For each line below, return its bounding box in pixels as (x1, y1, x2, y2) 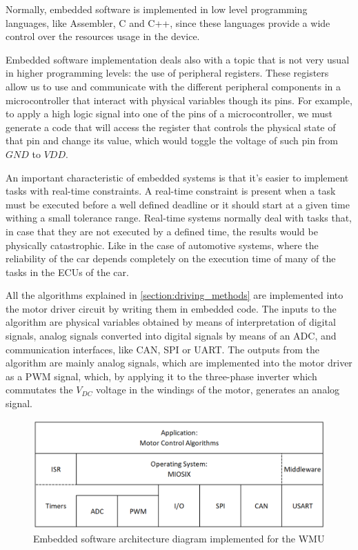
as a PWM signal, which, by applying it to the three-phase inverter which (6, 369, 317, 383)
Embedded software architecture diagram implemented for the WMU (33, 531, 325, 545)
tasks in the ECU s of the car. (6, 264, 129, 279)
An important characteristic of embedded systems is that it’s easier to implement (6, 170, 349, 184)
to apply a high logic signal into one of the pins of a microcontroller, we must (6, 106, 333, 121)
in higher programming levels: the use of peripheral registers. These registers (6, 66, 329, 80)
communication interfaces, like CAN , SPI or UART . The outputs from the (6, 342, 319, 356)
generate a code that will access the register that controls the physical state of (6, 119, 336, 134)
